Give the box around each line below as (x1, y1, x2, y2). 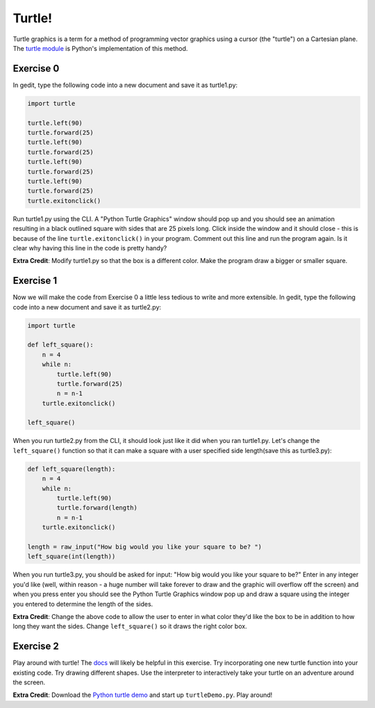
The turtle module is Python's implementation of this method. (12, 44, 188, 52)
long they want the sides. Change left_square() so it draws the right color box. (12, 622, 247, 631)
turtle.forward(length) (56, 504, 138, 512)
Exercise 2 (12, 641, 59, 652)
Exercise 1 (12, 275, 58, 287)
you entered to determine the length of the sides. (12, 600, 153, 608)
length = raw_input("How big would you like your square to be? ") (27, 542, 262, 551)
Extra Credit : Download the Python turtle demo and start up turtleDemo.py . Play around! (12, 691, 273, 699)
